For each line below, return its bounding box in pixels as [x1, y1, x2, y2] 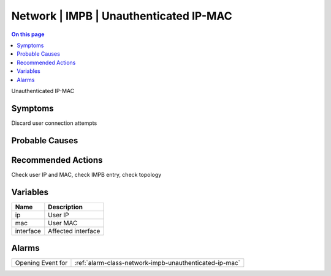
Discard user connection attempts [11, 119, 97, 127]
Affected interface [48, 226, 101, 235]
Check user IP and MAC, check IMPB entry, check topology [11, 171, 162, 178]
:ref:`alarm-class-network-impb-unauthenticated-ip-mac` [74, 259, 240, 267]
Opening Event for [15, 259, 68, 267]
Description [48, 203, 83, 211]
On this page [11, 31, 45, 38]
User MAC [48, 218, 78, 227]
